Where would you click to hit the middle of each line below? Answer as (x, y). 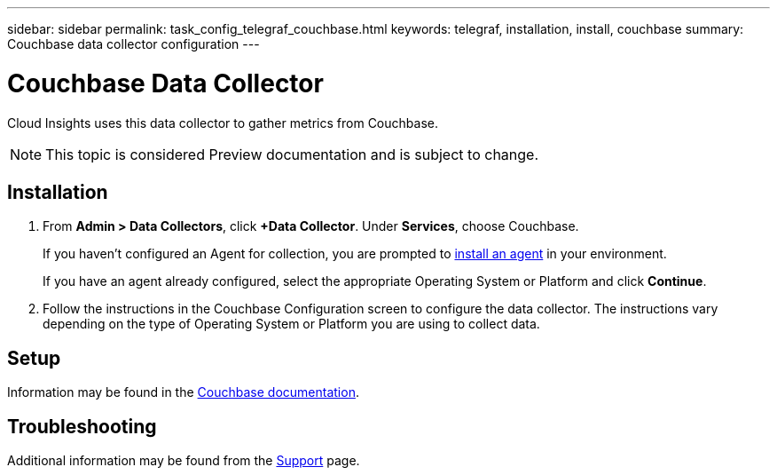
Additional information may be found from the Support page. (184, 461)
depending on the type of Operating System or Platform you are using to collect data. (291, 324)
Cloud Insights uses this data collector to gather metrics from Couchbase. (223, 123)
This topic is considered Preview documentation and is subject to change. (292, 154)
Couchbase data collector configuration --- (133, 44)
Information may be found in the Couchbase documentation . (183, 392)
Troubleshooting (82, 426)
